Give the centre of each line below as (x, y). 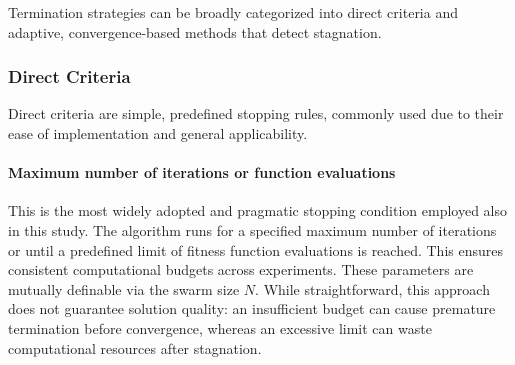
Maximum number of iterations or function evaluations (202, 172)
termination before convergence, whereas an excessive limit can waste (220, 327)
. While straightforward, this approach (372, 288)
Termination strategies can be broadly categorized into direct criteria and (233, 12)
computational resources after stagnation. (135, 347)
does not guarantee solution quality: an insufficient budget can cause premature (252, 308)
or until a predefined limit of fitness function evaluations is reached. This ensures (255, 249)
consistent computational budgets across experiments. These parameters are (241, 269)
